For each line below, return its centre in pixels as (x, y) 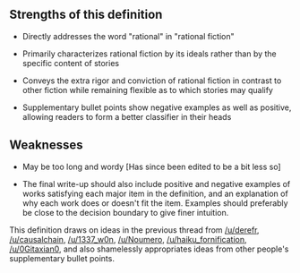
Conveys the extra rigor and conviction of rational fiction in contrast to (152, 81)
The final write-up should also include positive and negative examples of (156, 183)
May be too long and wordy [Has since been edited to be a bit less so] (151, 166)
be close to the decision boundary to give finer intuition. (125, 212)
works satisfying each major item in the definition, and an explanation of (155, 193)
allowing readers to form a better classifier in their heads (127, 116)
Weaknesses (46, 145)
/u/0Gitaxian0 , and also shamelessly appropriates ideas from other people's (149, 249)
